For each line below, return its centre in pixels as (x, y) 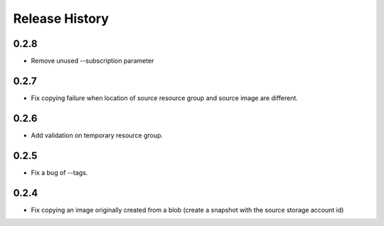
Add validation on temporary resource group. (97, 135)
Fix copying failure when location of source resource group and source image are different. (165, 98)
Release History (61, 18)
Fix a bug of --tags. (59, 172)
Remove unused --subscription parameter (92, 61)
